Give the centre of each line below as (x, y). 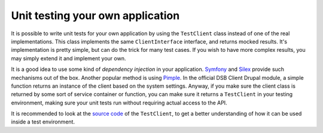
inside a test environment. (43, 122)
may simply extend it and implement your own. (68, 58)
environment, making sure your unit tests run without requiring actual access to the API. (119, 103)
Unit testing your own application (95, 16)
